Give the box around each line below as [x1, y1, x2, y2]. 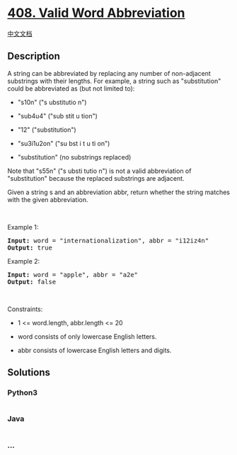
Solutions [7, 366, 51, 378]
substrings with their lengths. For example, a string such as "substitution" [7, 77, 221, 85]
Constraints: [7, 305, 43, 313]
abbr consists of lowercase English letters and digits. [17, 346, 172, 354]
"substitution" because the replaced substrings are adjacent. [7, 174, 185, 182]
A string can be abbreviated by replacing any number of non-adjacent [7, 69, 211, 77]
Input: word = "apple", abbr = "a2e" [7, 271, 139, 279]
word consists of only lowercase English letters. [17, 332, 157, 341]
